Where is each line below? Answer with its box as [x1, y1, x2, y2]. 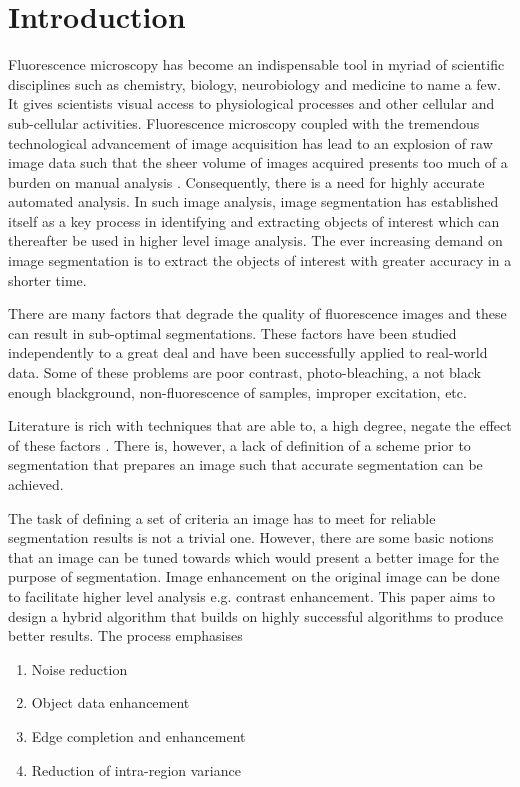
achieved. [8, 474, 64, 494]
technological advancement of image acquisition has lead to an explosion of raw [8, 132, 493, 153]
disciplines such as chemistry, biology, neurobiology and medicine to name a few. [8, 73, 501, 94]
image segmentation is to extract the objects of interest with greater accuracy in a [8, 250, 512, 271]
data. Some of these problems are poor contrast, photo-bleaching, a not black [8, 362, 481, 383]
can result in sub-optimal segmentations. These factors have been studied [8, 322, 457, 343]
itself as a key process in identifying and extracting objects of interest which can [8, 210, 500, 231]
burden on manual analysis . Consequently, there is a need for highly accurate [8, 171, 485, 192]
